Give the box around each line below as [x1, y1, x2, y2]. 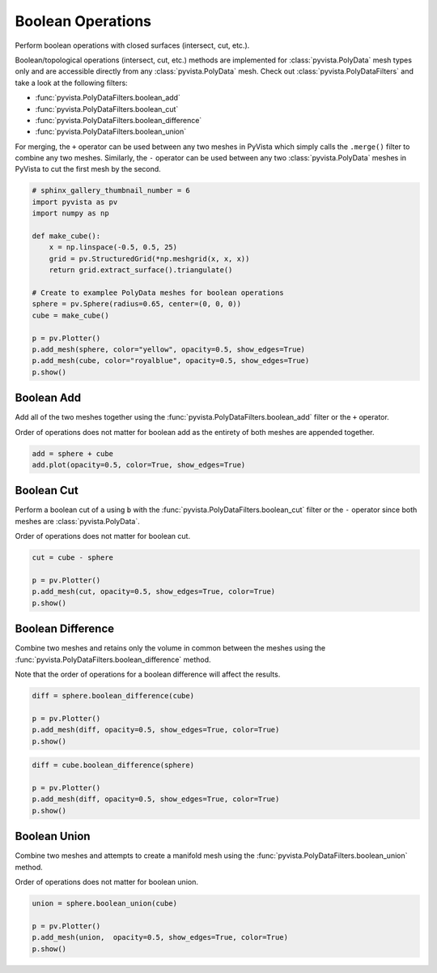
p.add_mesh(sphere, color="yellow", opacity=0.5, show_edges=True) [32, 344, 306, 354]
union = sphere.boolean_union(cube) [32, 899, 178, 908]
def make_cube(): [32, 232, 101, 241]
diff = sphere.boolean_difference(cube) [32, 691, 194, 701]
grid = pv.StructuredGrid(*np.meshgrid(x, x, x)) [49, 254, 250, 263]
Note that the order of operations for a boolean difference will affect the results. [15, 669, 281, 680]
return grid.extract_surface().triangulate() [49, 266, 233, 275]
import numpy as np [32, 209, 109, 218]
